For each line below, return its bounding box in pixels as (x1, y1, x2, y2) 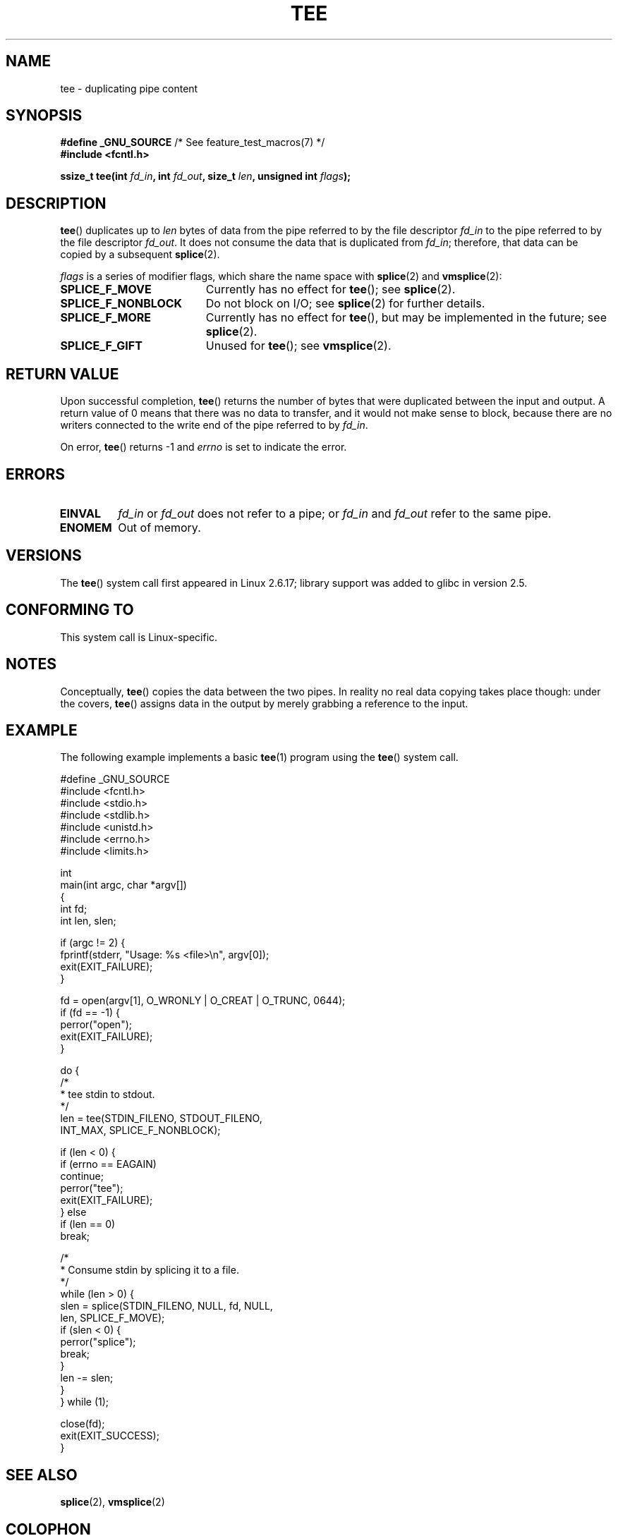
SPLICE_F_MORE (60, 310, 151, 325)
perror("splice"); (60, 1336, 136, 1348)
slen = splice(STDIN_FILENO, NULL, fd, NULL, (60, 1300, 273, 1312)
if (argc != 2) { (60, 937, 126, 949)
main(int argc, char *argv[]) (60, 879, 187, 891)
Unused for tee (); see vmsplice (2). (205, 339, 392, 353)
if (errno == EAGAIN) (60, 1158, 157, 1171)
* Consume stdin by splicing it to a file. (60, 1264, 239, 1276)
